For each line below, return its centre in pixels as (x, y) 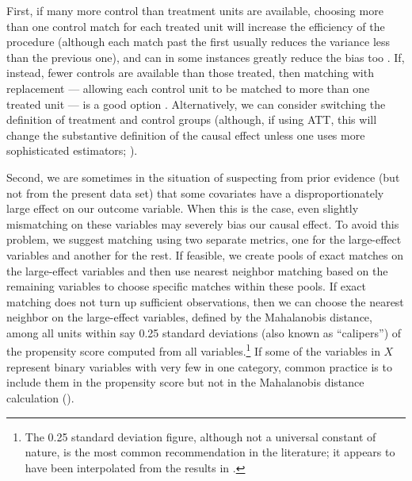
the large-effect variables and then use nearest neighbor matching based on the (197, 270)
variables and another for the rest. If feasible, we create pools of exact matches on (205, 254)
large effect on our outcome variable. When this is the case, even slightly (183, 208)
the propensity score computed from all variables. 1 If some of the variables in (193, 350)
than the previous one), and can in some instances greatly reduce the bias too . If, (206, 57)
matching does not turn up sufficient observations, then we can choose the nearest (205, 301)
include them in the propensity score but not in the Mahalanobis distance (185, 382)
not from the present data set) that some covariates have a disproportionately (195, 192)
